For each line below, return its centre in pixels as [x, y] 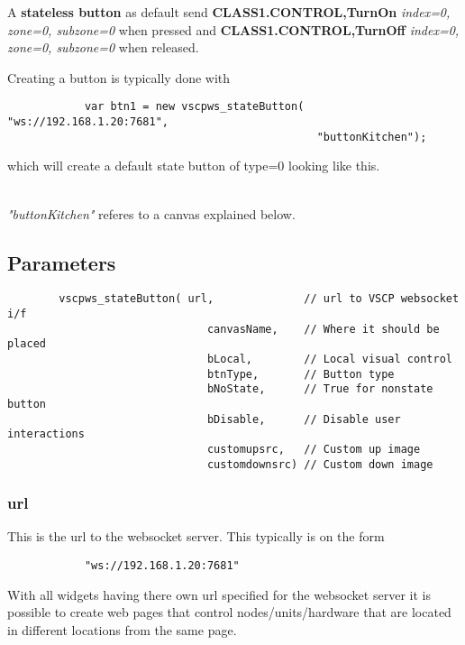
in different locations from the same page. [122, 629]
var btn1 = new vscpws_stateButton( [194, 107]
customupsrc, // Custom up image [314, 449]
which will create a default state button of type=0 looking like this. [194, 166]
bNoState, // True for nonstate [320, 389]
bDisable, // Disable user [304, 419]
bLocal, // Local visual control [329, 359]
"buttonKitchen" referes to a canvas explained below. [151, 213]
